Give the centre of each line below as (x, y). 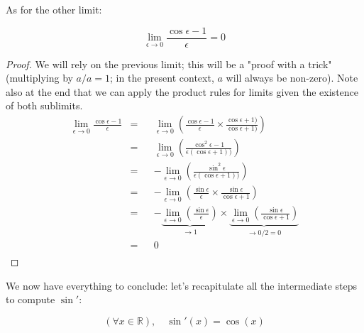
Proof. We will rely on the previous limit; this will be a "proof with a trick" (169, 64)
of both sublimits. (44, 105)
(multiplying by (39, 78)
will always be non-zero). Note (292, 78)
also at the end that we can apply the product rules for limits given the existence (182, 91)
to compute (31, 299)
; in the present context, (162, 78)
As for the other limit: (54, 9)
